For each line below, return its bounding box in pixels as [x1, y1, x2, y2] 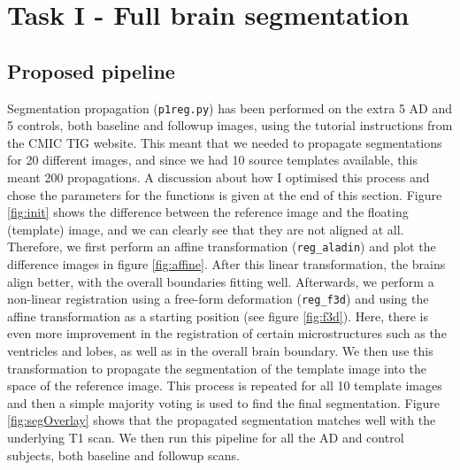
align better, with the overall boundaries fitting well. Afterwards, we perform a [7, 272, 434, 290]
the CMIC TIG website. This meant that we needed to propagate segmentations [7, 133, 442, 151]
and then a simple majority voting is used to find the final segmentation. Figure [7, 393, 441, 412]
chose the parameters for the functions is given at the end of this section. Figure [7, 185, 442, 204]
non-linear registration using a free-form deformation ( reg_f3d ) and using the [7, 289, 429, 308]
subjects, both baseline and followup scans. [7, 445, 240, 464]
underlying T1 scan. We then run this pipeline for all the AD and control [7, 428, 404, 447]
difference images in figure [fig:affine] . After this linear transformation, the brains [7, 255, 446, 274]
